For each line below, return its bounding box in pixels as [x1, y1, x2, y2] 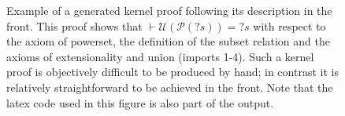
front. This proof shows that [6, 17, 143, 34]
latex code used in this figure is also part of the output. [6, 94, 274, 111]
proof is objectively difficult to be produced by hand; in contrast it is [6, 63, 339, 80]
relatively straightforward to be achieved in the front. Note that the [6, 78, 333, 95]
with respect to [253, 17, 326, 34]
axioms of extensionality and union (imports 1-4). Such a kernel [6, 48, 314, 64]
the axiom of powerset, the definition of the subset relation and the [6, 33, 330, 49]
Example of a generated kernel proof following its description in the [6, 2, 332, 18]
